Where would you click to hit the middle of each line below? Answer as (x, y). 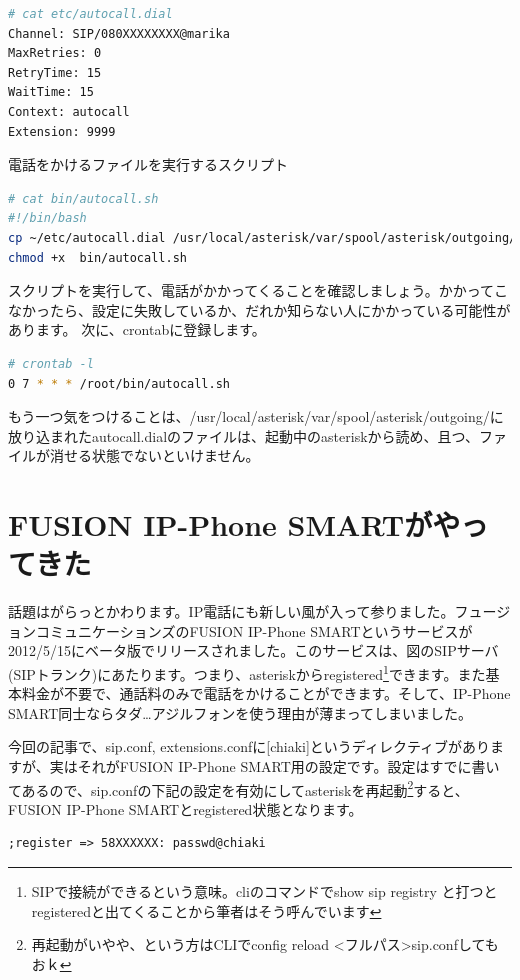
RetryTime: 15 (55, 72)
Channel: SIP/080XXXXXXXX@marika (119, 33)
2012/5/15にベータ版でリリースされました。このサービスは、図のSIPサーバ (253, 650)
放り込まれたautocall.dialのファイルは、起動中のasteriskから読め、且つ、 (243, 435)
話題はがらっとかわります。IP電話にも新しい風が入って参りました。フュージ (259, 611)
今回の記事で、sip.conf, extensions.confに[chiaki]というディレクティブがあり (249, 746)
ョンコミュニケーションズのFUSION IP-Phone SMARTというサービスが (240, 630)
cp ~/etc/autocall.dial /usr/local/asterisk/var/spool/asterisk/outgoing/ (262, 237)
